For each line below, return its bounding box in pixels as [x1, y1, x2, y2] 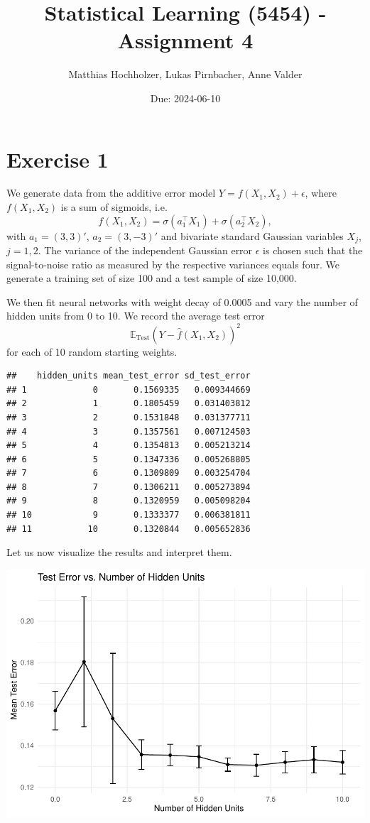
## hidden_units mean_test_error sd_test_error [6, 371, 251, 381]
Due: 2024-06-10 [150, 90, 221, 105]
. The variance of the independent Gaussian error [38, 243, 253, 258]
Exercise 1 [6, 144, 109, 173]
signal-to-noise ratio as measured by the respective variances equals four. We [6, 256, 339, 271]
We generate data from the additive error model [6, 185, 216, 200]
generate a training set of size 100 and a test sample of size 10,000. [6, 271, 297, 285]
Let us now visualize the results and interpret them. [6, 545, 232, 560]
